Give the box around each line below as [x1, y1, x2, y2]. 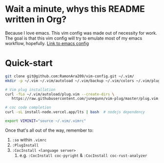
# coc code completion [5, 105, 51, 110]
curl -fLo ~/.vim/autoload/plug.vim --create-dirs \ [5, 92, 115, 96]
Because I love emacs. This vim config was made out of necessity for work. [5, 30, 157, 36]
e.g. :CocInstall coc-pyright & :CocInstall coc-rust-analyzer [19, 152, 147, 158]
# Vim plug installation [5, 87, 56, 92]
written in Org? [5, 14, 67, 25]
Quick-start [5, 58, 53, 69]
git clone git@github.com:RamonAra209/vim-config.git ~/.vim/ [5, 73, 134, 79]
